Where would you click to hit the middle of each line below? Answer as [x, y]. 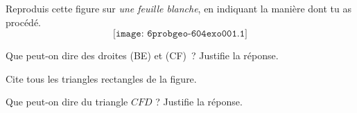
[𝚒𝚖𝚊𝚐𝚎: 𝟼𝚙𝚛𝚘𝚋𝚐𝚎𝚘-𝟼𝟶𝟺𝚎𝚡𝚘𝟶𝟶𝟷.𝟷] [180, 34]
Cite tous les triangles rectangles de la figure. [101, 78]
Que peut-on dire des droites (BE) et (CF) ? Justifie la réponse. [142, 55]
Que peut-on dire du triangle [67, 102]
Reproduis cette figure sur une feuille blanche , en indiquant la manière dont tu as [179, 8]
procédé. [23, 22]
